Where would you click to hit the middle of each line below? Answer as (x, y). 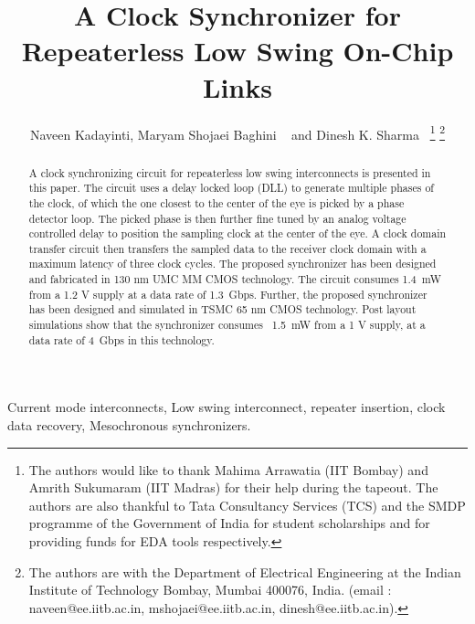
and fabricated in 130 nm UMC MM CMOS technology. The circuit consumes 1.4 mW (235, 279)
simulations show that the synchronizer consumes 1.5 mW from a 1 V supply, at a (227, 325)
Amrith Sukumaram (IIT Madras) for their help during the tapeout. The (233, 487)
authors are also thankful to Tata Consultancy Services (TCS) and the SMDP (247, 505)
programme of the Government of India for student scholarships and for (229, 523)
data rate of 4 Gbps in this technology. (121, 339)
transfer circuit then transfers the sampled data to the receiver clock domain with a (227, 248)
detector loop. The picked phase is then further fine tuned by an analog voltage (217, 218)
